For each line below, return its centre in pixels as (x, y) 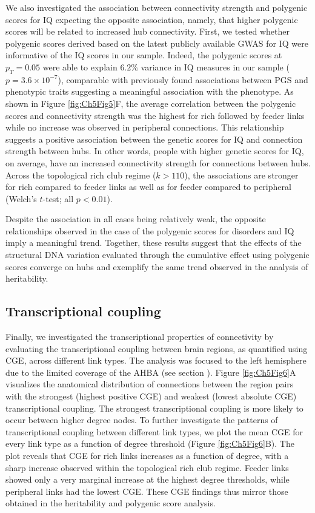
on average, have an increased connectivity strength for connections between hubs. (158, 162)
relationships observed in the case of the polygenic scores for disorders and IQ (150, 230)
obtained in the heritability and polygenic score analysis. (111, 503)
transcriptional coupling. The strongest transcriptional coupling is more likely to (154, 408)
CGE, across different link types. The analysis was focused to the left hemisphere (156, 360)
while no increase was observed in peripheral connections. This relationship (145, 127)
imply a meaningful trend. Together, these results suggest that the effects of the (154, 243)
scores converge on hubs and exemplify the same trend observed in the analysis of (157, 266)
